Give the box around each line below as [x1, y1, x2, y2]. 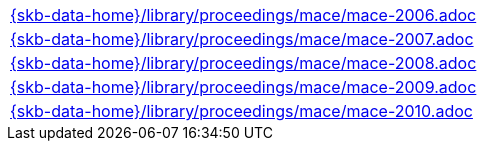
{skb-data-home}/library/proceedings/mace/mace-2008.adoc [10, 53, 477, 73]
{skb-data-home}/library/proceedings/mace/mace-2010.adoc [10, 101, 473, 121]
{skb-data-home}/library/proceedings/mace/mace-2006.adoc [10, 5, 477, 25]
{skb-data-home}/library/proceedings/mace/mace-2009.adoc [10, 77, 477, 97]
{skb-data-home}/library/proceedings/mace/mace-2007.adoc [10, 29, 474, 49]
